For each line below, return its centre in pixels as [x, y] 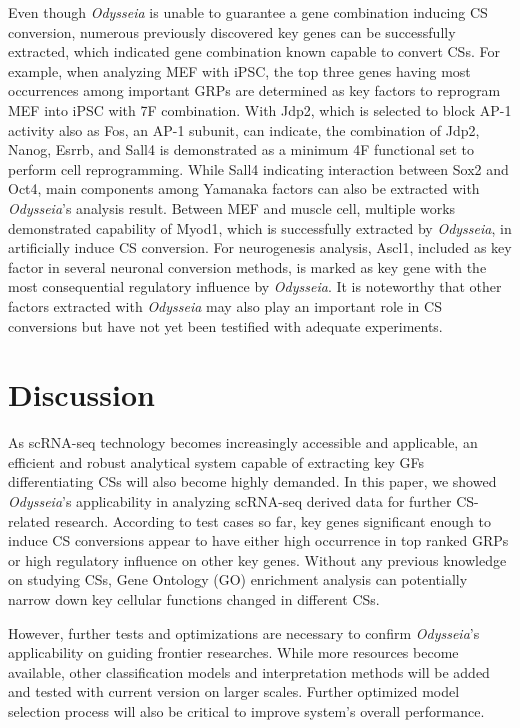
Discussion [81, 394]
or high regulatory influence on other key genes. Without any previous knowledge [257, 559]
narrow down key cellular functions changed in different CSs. [194, 598]
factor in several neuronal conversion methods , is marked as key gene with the [247, 266]
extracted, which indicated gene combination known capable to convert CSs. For [254, 51]
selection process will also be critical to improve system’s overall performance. [246, 710]
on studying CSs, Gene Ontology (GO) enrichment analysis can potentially [238, 579]
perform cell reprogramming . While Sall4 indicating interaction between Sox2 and [258, 168]
